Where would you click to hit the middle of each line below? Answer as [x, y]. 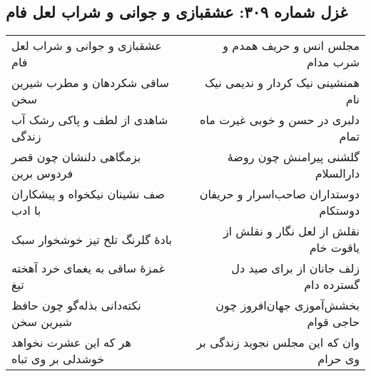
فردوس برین [42, 173]
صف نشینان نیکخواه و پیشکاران [88, 194]
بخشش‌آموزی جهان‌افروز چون [288, 305]
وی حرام [339, 359]
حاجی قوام [333, 322]
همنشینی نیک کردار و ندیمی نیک [282, 83]
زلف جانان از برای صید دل [295, 268]
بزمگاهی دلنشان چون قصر [76, 157]
